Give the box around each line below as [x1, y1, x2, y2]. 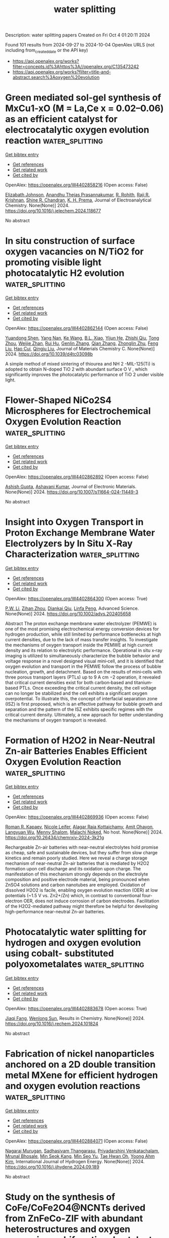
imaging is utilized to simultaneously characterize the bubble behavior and [5, 652, 160, 658]
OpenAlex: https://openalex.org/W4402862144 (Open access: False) [5, 325, 148, 331]
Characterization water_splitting [5, 548, 140, 560]
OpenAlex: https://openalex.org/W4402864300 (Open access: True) [5, 595, 148, 601]
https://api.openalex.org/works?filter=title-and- [12, 69, 111, 75]
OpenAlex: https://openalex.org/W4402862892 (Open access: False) [5, 474, 149, 480]
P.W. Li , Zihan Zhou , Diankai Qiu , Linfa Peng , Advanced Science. [5, 605, 139, 611]
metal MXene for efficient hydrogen [5, 1069, 158, 1081]
